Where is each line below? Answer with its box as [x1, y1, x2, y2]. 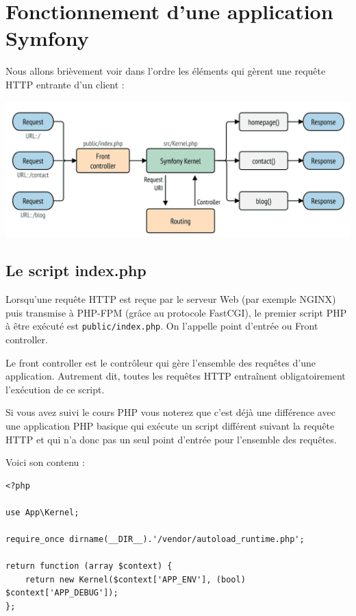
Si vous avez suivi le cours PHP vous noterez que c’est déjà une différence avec [5, 405, 335, 419]
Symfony [5, 24, 89, 52]
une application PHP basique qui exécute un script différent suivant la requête [5, 418, 335, 432]
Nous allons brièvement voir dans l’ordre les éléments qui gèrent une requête [5, 64, 326, 78]
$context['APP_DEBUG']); [5, 588, 118, 598]
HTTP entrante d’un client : [5, 77, 125, 91]
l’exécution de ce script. [5, 382, 105, 396]
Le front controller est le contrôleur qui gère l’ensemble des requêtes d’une [5, 355, 316, 369]
